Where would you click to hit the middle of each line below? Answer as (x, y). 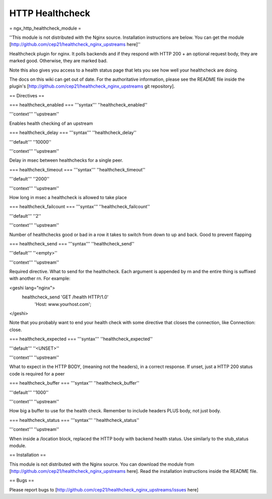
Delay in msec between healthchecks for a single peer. (66, 160)
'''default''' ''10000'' (30, 142)
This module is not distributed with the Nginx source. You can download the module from (102, 464)
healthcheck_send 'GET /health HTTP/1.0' (65, 297)
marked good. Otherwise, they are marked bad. (58, 61)
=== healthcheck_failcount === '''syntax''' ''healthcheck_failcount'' (80, 207)
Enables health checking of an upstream (51, 123)
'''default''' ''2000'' (29, 179)
